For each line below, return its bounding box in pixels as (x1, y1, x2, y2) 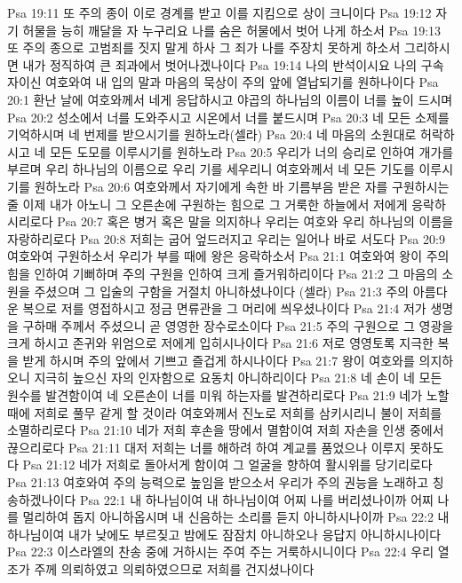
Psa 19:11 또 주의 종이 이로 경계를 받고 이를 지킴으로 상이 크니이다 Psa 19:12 (7, 4, 432, 21)
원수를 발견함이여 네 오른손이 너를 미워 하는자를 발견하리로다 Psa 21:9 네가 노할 (7, 386, 450, 405)
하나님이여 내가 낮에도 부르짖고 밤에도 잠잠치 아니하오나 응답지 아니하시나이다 (7, 524, 442, 543)
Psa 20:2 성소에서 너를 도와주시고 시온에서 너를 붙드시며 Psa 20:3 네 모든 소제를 (7, 107, 450, 126)
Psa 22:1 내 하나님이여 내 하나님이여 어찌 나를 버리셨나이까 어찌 (79, 490, 434, 508)
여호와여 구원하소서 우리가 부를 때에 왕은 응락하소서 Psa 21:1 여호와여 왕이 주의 (7, 247, 450, 265)
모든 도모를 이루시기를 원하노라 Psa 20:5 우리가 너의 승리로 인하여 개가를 (49, 142, 454, 161)
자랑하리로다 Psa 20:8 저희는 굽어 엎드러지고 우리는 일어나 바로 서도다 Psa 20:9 (7, 229, 445, 248)
